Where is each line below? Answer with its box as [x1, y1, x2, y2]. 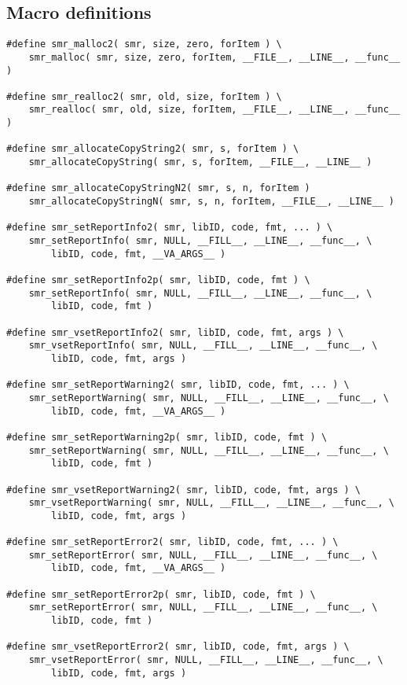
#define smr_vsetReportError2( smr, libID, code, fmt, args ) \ [6, 641, 350, 653]
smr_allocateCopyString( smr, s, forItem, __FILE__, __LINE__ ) [28, 157, 372, 168]
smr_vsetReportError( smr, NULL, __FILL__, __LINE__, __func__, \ [28, 654, 383, 666]
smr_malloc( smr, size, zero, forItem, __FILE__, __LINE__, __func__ [28, 51, 401, 63]
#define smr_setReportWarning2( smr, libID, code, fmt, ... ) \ [6, 379, 350, 391]
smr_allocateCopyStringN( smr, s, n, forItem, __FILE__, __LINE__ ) [28, 196, 394, 208]
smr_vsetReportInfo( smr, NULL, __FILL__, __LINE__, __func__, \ [28, 340, 378, 352]
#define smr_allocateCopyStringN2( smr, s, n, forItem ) [6, 182, 310, 194]
